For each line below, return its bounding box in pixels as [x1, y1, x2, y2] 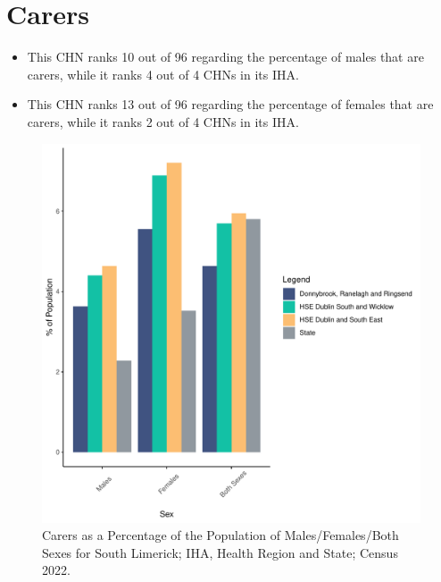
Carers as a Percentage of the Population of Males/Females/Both [42, 526, 399, 544]
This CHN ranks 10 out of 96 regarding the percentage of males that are [27, 47, 424, 66]
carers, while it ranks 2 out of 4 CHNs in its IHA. [27, 112, 299, 131]
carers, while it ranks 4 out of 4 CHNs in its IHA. [27, 64, 299, 83]
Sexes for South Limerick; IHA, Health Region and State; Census [42, 543, 398, 561]
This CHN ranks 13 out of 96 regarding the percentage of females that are [27, 95, 434, 114]
